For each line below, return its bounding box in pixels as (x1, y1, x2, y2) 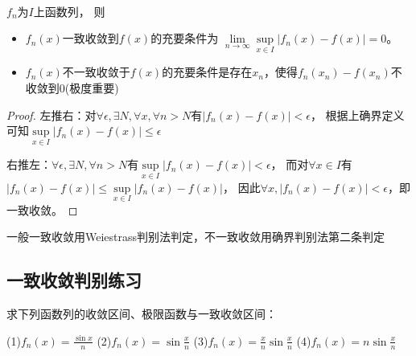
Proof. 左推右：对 (6, 106, 97, 123)
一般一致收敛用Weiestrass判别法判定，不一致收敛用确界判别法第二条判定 (6, 228, 385, 245)
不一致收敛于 (62, 63, 130, 80)
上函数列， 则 (33, 2, 105, 19)
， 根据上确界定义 (310, 106, 405, 123)
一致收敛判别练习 (6, 268, 142, 293)
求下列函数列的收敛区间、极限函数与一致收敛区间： (6, 305, 277, 322)
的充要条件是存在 (162, 63, 253, 80)
